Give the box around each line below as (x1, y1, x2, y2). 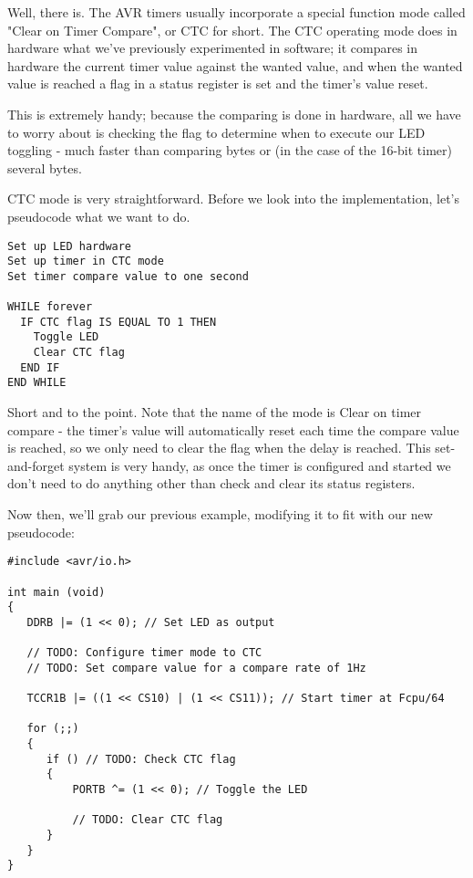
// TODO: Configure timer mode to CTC (26, 646, 262, 660)
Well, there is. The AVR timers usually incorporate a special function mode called (7, 3, 466, 21)
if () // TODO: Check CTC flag (46, 752, 236, 766)
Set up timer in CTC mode (7, 255, 164, 268)
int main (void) (7, 585, 106, 599)
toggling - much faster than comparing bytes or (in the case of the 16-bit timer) (7, 141, 453, 160)
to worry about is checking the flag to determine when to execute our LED (7, 122, 426, 141)
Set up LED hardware (7, 239, 132, 253)
